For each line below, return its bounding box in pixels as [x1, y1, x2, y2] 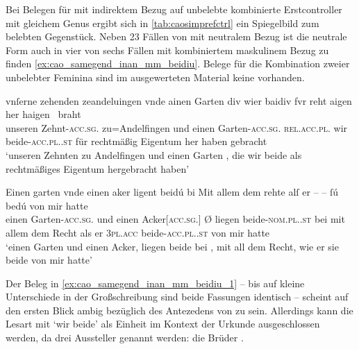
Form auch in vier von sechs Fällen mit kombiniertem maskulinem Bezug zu [6, 42, 329, 57]
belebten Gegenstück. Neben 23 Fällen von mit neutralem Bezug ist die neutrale [6, 29, 347, 44]
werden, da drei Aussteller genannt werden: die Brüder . [6, 330, 244, 345]
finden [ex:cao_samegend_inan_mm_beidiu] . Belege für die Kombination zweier [6, 56, 350, 71]
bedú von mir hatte [6, 198, 88, 212]
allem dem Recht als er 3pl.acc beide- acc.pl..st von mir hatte [6, 225, 270, 239]
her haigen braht [6, 107, 81, 121]
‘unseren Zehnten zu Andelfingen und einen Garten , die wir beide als [6, 147, 302, 162]
